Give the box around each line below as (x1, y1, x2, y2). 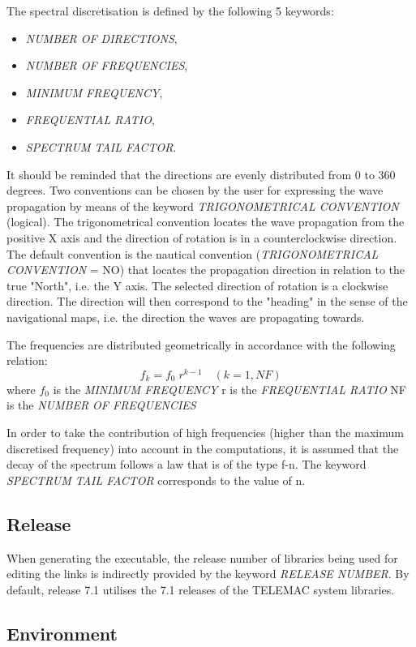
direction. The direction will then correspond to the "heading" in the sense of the (6, 293, 408, 310)
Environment (6, 620, 118, 645)
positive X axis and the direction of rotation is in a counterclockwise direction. (6, 229, 397, 246)
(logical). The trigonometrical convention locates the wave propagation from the (6, 213, 405, 230)
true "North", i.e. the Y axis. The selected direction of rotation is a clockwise (6, 276, 388, 294)
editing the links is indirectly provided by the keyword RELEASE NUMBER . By (6, 565, 410, 582)
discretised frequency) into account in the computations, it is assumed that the (6, 439, 399, 456)
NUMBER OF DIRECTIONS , (25, 29, 178, 46)
